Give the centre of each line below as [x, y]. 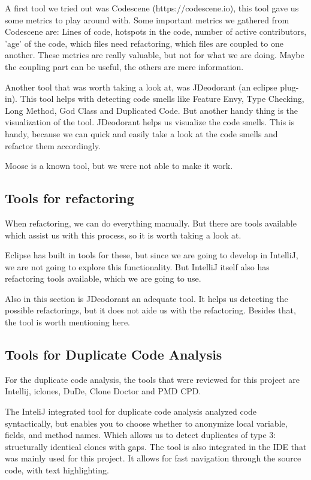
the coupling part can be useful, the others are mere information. [124, 66]
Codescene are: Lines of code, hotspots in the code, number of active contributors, [156, 31]
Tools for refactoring [70, 198]
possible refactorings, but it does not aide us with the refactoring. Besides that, [150, 310]
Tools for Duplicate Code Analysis [114, 354]
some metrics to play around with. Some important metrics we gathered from [147, 19]
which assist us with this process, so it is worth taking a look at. [123, 235]
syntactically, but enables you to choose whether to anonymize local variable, [146, 423]
